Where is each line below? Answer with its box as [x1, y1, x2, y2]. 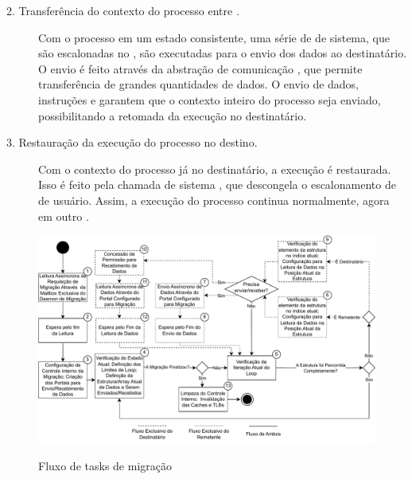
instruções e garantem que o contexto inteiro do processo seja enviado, [38, 91, 381, 108]
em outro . [38, 207, 89, 224]
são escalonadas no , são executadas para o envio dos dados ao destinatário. [38, 45, 407, 61]
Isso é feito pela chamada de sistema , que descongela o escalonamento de [38, 176, 396, 193]
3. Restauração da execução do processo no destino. [6, 134, 258, 151]
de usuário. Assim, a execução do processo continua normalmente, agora [38, 191, 390, 208]
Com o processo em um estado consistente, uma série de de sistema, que [38, 29, 390, 45]
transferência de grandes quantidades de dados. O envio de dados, [38, 76, 360, 92]
